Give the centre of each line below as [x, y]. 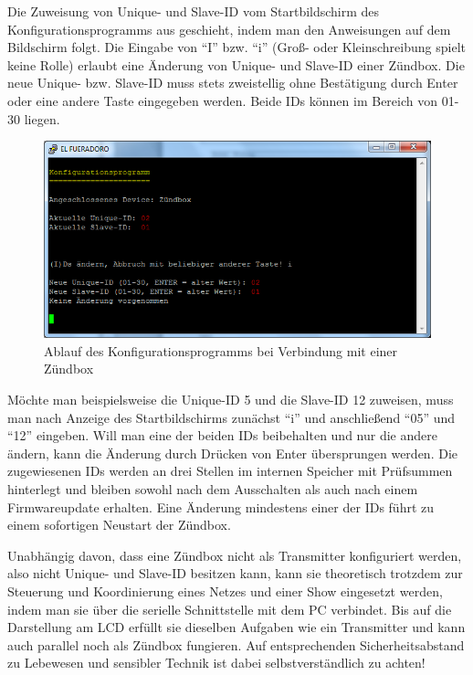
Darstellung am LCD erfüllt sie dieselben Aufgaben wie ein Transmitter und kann [236, 627]
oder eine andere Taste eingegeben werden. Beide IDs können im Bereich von [223, 100]
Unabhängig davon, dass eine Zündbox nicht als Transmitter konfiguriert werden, [235, 555]
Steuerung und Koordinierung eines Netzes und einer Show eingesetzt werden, [225, 591]
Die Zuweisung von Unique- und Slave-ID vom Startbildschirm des [194, 11]
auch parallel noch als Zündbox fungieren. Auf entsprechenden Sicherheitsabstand [236, 644]
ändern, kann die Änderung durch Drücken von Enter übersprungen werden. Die [232, 453]
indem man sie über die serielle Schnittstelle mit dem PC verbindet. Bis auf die [230, 609]
